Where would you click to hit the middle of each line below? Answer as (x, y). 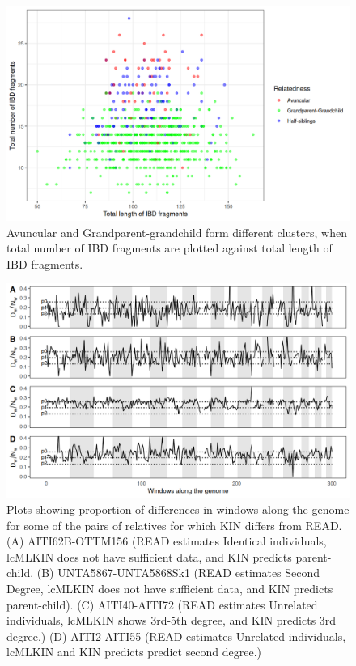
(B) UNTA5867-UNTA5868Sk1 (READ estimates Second (178, 573)
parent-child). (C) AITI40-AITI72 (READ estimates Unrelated (162, 604)
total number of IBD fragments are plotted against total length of (170, 248)
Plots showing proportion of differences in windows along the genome (178, 509)
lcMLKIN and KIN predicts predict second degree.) (134, 652)
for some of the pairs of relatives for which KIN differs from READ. (174, 525)
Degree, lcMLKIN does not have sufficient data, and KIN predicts (170, 588)
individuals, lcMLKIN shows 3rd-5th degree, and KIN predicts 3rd (172, 620)
